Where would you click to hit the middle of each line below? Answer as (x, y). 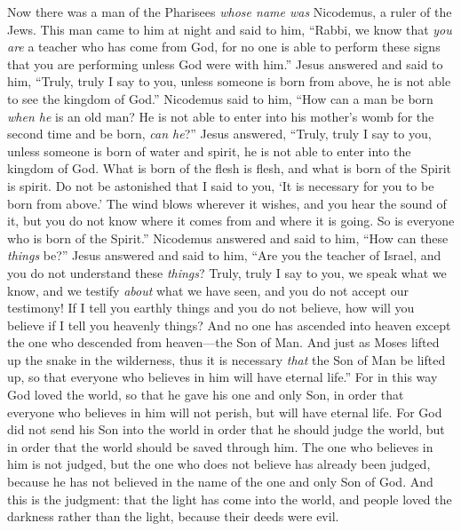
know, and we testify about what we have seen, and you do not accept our (208, 290)
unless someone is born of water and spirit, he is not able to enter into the (209, 151)
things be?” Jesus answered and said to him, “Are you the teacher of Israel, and (224, 255)
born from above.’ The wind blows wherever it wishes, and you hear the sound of (227, 203)
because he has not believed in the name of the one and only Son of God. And (220, 482)
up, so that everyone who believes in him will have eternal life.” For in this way (223, 377)
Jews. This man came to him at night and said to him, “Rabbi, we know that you (230, 29)
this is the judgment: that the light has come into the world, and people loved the (230, 499)
